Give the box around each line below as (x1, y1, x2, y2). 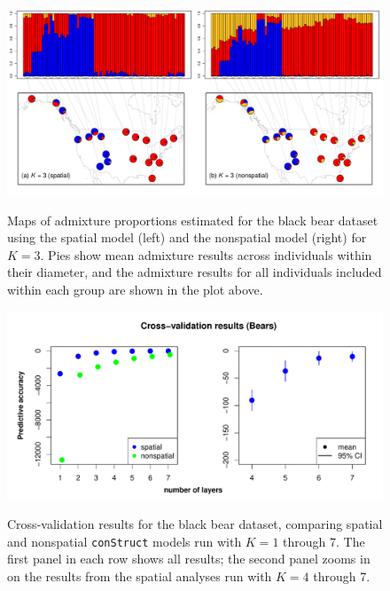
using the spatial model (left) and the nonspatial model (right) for (7, 228, 367, 247)
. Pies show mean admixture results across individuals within (40, 245, 372, 264)
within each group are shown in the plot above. (7, 280, 263, 298)
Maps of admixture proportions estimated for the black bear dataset (7, 210, 378, 229)
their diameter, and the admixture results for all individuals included (7, 263, 382, 281)
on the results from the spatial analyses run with (7, 567, 272, 585)
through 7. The (283, 532, 365, 550)
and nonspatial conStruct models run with (7, 532, 242, 550)
